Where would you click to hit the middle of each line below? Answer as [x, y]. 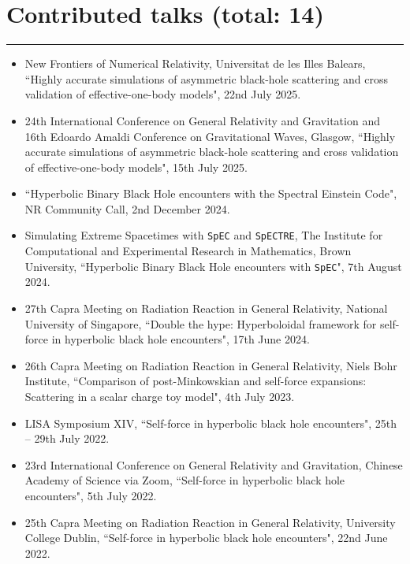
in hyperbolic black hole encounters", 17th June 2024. [181, 339]
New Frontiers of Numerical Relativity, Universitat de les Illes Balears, [195, 63]
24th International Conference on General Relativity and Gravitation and [202, 120]
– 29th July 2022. [67, 438]
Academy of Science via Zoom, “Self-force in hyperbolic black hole [185, 480]
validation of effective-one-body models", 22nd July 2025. [163, 94]
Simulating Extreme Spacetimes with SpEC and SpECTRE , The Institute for [204, 235]
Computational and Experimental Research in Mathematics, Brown [188, 251]
